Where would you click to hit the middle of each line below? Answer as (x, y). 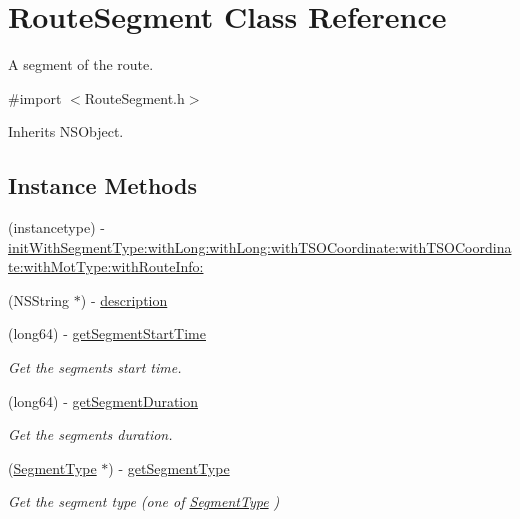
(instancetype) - (56, 227)
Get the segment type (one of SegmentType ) (144, 501)
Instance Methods (102, 185)
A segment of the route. (81, 64)
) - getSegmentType (169, 467)
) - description (124, 299)
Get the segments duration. (90, 434)
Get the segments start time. (95, 367)
